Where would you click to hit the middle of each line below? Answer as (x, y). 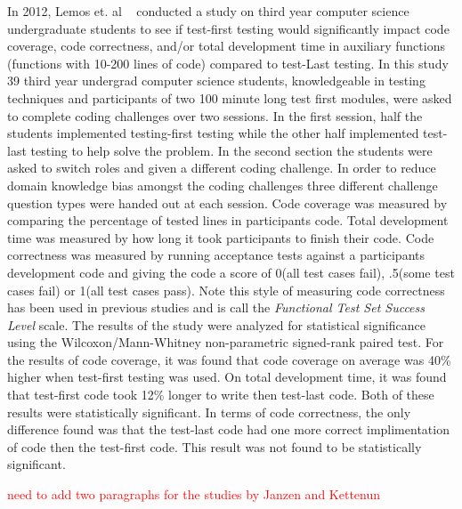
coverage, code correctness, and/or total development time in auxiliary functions (226, 46)
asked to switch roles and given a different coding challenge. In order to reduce (222, 168)
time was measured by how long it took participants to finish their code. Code (221, 237)
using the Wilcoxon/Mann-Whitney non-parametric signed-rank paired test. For (226, 342)
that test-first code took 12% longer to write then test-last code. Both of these (221, 395)
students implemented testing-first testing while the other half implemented (213, 133)
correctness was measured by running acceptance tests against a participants (216, 255)
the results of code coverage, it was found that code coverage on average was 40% (229, 359)
